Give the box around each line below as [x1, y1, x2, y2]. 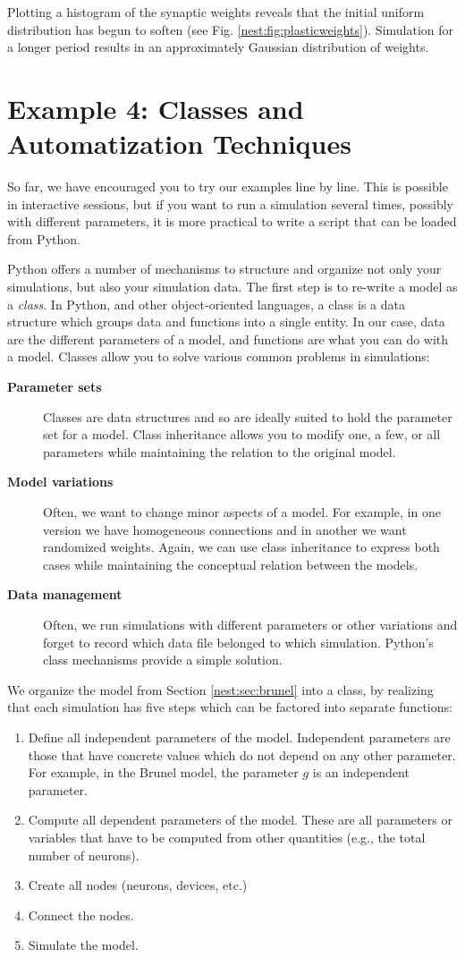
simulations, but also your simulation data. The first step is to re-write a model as [7, 277, 458, 296]
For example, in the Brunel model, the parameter [28, 763, 299, 782]
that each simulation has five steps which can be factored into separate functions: [7, 698, 452, 716]
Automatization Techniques [7, 125, 351, 162]
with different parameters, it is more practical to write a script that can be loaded [7, 212, 457, 231]
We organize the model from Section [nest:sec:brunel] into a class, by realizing [7, 680, 434, 699]
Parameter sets [7, 377, 102, 396]
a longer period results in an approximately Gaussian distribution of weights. [7, 38, 429, 56]
